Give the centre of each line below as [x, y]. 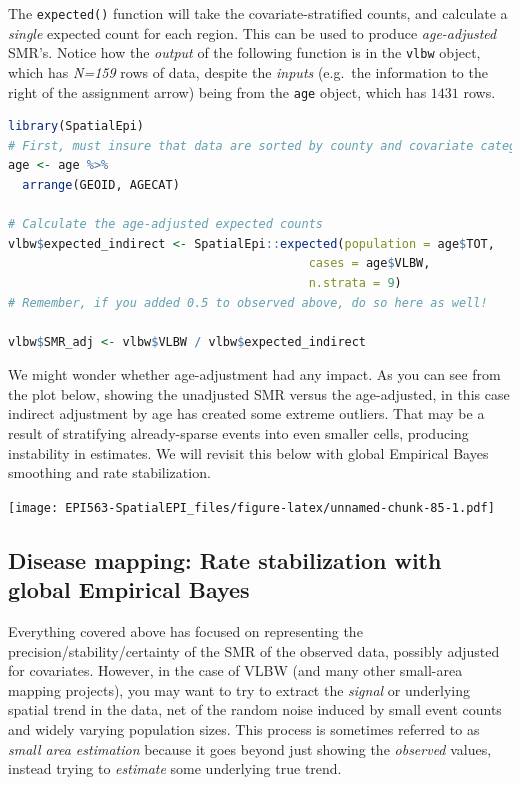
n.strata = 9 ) [355, 282]
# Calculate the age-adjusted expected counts [165, 224]
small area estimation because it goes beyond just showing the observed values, [250, 748]
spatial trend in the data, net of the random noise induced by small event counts [255, 709]
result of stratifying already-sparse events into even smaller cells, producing [238, 433]
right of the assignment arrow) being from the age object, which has [217, 91]
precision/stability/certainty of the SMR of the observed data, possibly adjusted [254, 650]
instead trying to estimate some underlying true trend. [175, 768]
